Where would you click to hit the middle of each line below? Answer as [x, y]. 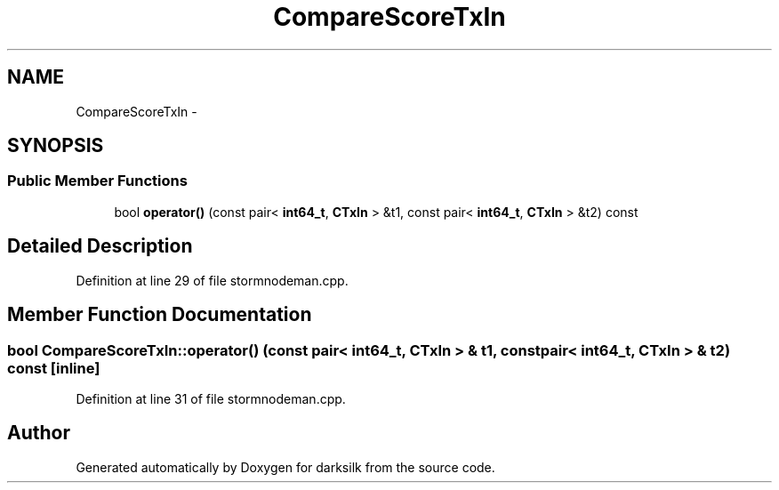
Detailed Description [100, 246]
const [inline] [54, 368]
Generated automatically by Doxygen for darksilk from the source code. [285, 467]
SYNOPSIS [56, 146]
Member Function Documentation [160, 315]
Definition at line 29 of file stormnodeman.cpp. [212, 280]
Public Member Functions [97, 181]
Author [39, 433]
